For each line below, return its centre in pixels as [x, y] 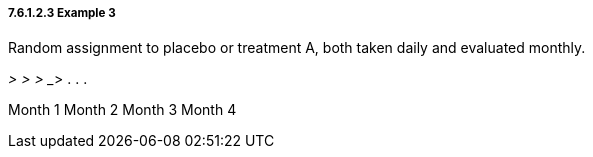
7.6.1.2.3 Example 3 [62, 13]
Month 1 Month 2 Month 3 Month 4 [122, 110]
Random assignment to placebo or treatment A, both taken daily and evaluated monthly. [297, 48]
